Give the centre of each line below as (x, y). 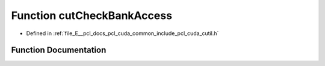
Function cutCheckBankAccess (92, 15)
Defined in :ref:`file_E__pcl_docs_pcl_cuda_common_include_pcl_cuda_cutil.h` (122, 33)
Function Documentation (59, 50)
